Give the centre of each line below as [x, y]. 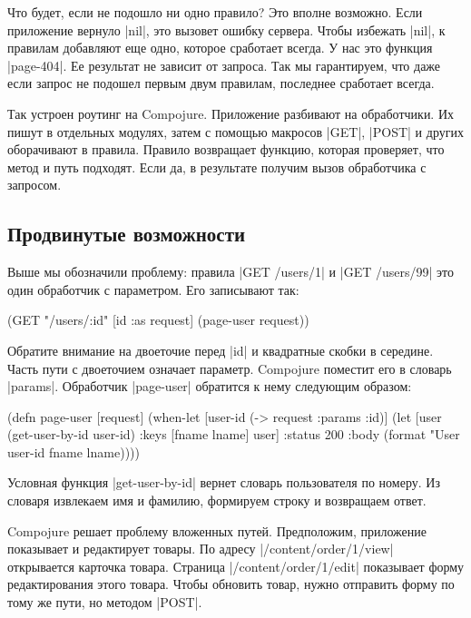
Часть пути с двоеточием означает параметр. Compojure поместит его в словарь [230, 368]
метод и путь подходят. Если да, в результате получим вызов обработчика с [217, 167]
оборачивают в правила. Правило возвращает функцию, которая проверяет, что [226, 149]
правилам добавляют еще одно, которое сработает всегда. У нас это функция [220, 48]
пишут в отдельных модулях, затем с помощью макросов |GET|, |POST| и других [235, 131]
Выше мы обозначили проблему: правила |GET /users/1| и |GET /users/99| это [231, 272]
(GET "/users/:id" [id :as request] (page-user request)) [158, 320]
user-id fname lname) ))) [74, 451]
